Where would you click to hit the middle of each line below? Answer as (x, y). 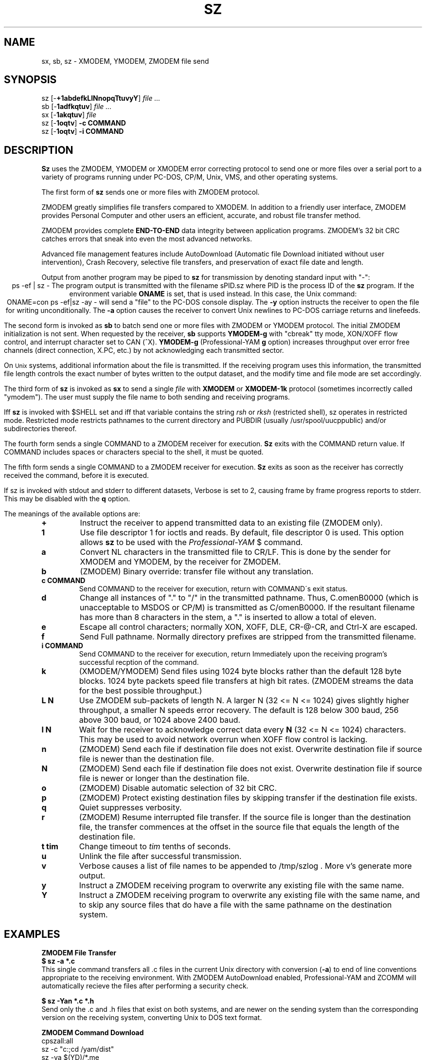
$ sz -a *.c (58, 961)
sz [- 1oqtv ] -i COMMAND (83, 131)
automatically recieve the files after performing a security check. (145, 986)
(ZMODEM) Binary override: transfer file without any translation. (197, 572)
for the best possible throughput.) (141, 691)
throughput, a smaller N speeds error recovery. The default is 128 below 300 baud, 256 (239, 710)
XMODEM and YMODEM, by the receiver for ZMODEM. (180, 562)
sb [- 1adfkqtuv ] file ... (77, 107)
